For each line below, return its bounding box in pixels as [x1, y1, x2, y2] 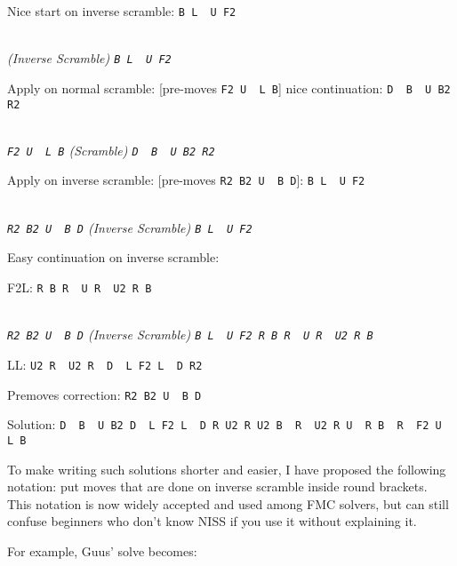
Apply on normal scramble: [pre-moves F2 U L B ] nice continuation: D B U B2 [7, 78, 451, 97]
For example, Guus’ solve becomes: [7, 541, 197, 560]
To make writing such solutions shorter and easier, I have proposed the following [7, 459, 446, 478]
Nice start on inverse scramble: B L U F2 [7, 2, 237, 20]
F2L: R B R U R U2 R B [7, 277, 152, 296]
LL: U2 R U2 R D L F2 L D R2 [7, 355, 203, 373]
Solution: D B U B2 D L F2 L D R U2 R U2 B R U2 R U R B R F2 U [7, 415, 442, 434]
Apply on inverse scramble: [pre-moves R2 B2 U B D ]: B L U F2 [7, 171, 365, 189]
